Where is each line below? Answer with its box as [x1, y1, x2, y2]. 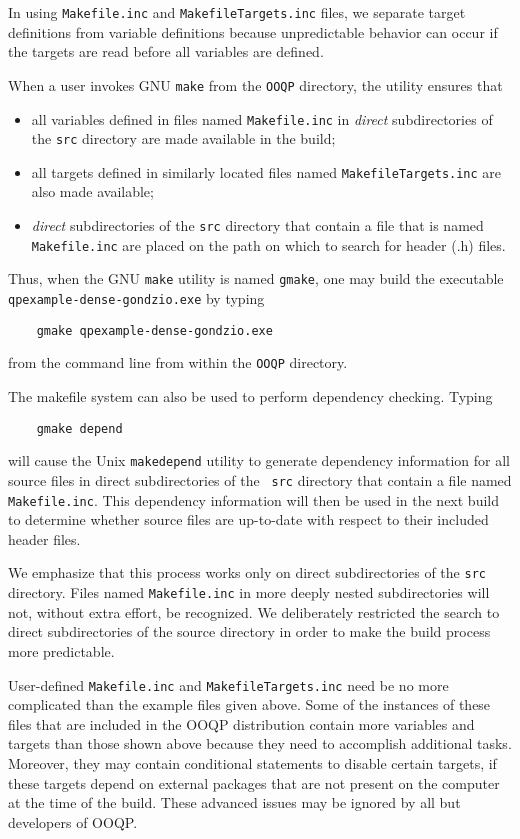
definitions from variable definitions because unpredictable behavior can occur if [8, 21, 498, 42]
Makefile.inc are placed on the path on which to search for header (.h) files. [31, 234, 506, 255]
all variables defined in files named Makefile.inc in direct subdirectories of [31, 108, 493, 129]
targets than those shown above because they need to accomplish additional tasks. [8, 733, 512, 754]
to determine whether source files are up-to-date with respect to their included [8, 509, 489, 530]
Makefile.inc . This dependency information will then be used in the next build [8, 489, 499, 510]
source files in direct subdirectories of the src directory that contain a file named [8, 469, 512, 490]
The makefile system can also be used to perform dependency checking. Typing [8, 386, 493, 406]
